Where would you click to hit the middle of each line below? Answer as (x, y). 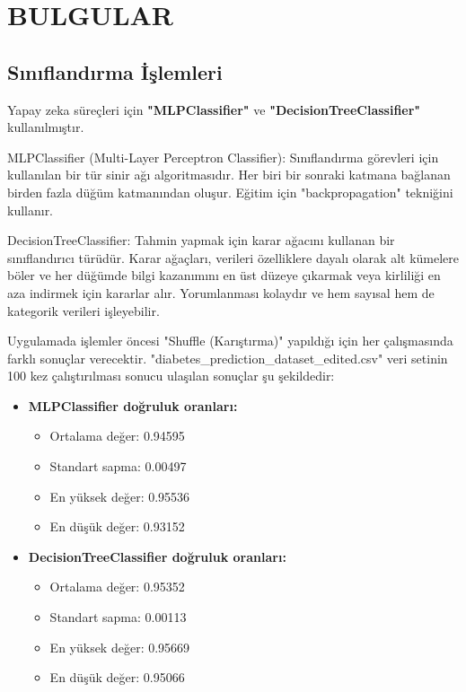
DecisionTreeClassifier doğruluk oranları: (157, 556)
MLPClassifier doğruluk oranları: (133, 405)
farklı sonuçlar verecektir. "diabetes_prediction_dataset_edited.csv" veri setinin (228, 358)
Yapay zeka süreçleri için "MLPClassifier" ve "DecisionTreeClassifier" (214, 109)
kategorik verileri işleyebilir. (84, 310)
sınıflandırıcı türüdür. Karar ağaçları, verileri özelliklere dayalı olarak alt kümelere (233, 257)
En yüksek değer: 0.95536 (120, 496)
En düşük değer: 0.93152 (117, 526)
